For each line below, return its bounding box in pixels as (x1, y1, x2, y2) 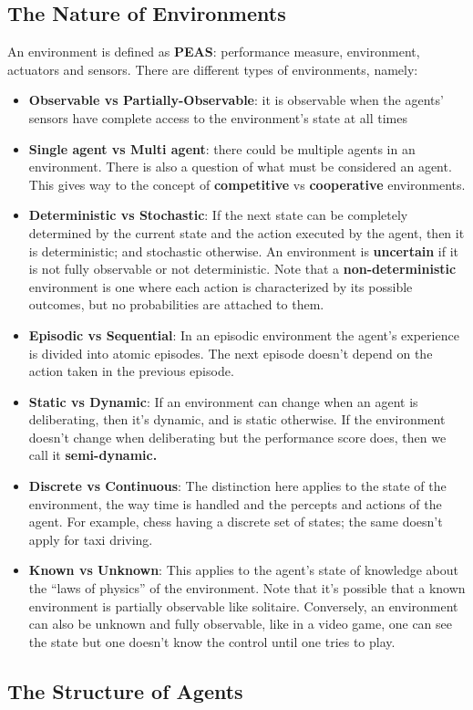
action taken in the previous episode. (28, 361, 234, 381)
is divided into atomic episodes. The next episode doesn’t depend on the (28, 343, 433, 362)
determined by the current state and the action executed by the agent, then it (28, 223, 465, 242)
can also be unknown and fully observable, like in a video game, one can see (28, 614, 452, 633)
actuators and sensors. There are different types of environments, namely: (7, 59, 418, 78)
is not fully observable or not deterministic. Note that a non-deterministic (28, 259, 457, 278)
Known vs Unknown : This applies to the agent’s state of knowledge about (28, 560, 458, 579)
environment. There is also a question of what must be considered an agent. (28, 157, 452, 176)
